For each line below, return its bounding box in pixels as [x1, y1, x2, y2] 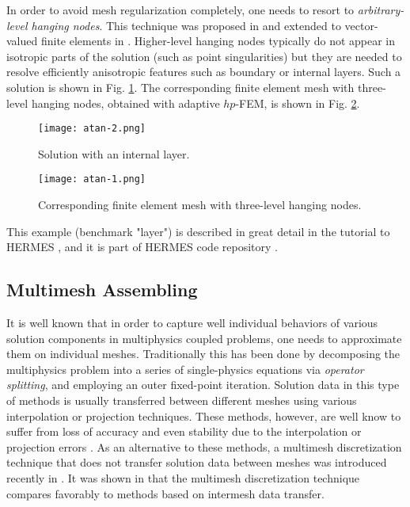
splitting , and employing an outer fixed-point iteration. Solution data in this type [6, 376, 400, 393]
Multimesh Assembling [6, 277, 198, 302]
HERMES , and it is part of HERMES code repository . [6, 238, 278, 255]
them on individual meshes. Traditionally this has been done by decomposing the [6, 345, 401, 362]
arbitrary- [357, 2, 404, 17]
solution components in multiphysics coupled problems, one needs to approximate [6, 330, 402, 346]
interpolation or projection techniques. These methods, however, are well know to [6, 407, 401, 424]
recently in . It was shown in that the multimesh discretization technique [6, 469, 360, 486]
